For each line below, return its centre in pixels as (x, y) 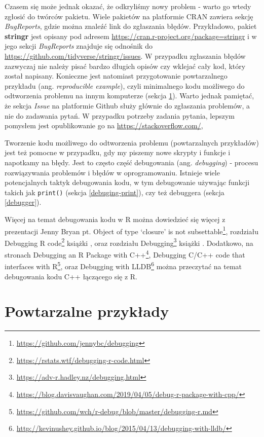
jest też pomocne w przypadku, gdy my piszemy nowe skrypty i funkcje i (118, 152)
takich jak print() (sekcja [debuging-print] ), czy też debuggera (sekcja (115, 192)
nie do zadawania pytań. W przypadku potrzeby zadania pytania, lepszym (120, 115)
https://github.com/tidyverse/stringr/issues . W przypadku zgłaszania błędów (125, 56)
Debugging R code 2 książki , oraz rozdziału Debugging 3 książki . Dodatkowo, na (129, 242)
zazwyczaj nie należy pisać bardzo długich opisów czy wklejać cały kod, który (125, 66)
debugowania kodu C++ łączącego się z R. (71, 276)
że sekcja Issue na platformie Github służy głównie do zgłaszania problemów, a (127, 105)
